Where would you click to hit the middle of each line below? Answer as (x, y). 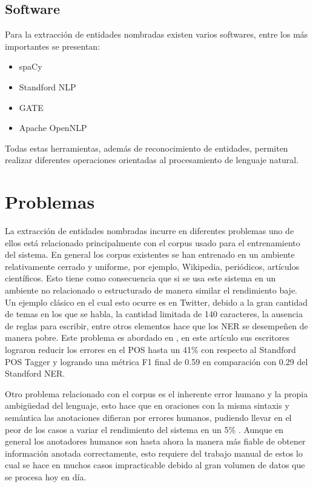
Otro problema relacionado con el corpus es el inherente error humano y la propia (156, 393)
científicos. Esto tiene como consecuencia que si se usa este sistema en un (140, 278)
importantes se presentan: (53, 46)
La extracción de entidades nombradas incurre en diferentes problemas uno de (150, 231)
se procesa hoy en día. (46, 476)
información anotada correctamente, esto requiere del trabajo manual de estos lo (154, 453)
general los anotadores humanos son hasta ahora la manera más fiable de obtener (155, 441)
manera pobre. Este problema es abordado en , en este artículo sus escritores (147, 338)
